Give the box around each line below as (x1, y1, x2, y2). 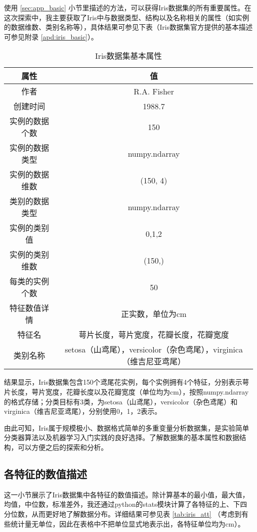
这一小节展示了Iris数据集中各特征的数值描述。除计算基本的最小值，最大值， (4, 489, 249, 499)
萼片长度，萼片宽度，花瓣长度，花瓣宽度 (79, 329, 229, 341)
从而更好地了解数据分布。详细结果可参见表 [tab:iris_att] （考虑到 (31, 508, 242, 519)
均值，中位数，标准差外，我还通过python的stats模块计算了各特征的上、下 (4, 499, 240, 509)
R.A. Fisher (133, 85, 174, 97)
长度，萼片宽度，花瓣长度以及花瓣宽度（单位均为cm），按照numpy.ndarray (10, 386, 249, 397)
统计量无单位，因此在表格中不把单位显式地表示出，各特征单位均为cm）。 (10, 518, 245, 529)
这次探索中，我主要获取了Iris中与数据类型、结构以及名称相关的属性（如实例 (4, 12, 249, 22)
